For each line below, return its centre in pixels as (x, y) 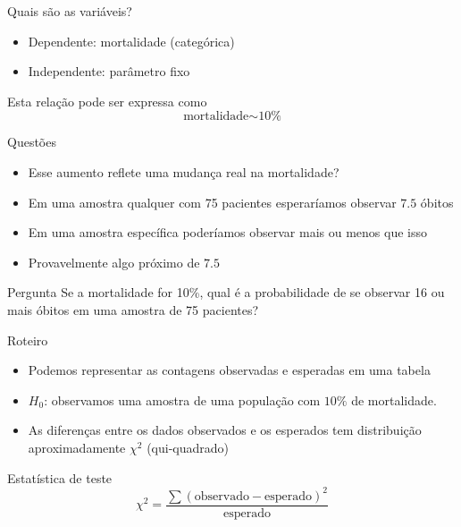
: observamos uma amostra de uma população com (182, 399)
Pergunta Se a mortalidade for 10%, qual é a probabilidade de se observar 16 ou (226, 292)
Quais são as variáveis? (70, 11)
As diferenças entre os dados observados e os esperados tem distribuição (225, 430)
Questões (32, 142)
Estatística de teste (60, 477)
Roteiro (28, 340)
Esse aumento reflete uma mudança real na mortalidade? (184, 171)
